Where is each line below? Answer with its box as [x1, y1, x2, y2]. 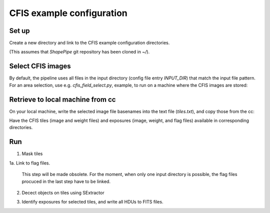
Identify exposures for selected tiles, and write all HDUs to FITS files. [21, 199, 163, 205]
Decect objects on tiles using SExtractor [21, 189, 104, 195]
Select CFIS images [9, 62, 71, 70]
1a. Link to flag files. [9, 160, 50, 166]
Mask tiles [21, 150, 43, 157]
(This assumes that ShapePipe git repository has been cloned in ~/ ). [9, 49, 150, 55]
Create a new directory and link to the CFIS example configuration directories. [9, 40, 170, 46]
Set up [9, 26, 30, 35]
